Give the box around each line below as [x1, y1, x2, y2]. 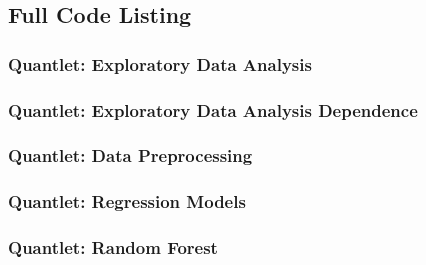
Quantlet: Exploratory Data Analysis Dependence [8, 97, 418, 122]
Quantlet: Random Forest [8, 235, 218, 260]
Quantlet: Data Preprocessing [8, 143, 253, 168]
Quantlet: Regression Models [8, 189, 246, 214]
